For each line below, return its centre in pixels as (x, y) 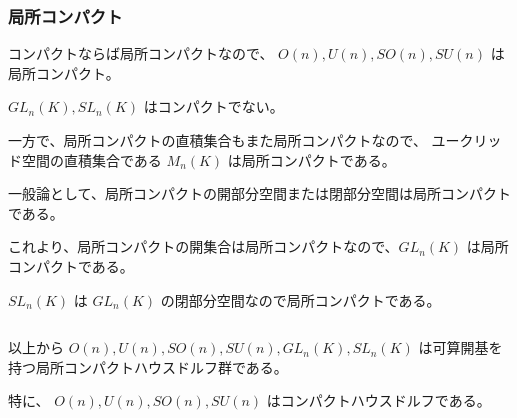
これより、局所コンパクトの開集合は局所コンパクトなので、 (203, 246)
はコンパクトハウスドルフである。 (378, 400)
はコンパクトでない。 (213, 106)
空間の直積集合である (91, 159)
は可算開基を (460, 347)
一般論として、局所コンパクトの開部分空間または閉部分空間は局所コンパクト (259, 193)
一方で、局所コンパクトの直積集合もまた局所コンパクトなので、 (217, 140)
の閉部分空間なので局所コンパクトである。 (300, 299)
